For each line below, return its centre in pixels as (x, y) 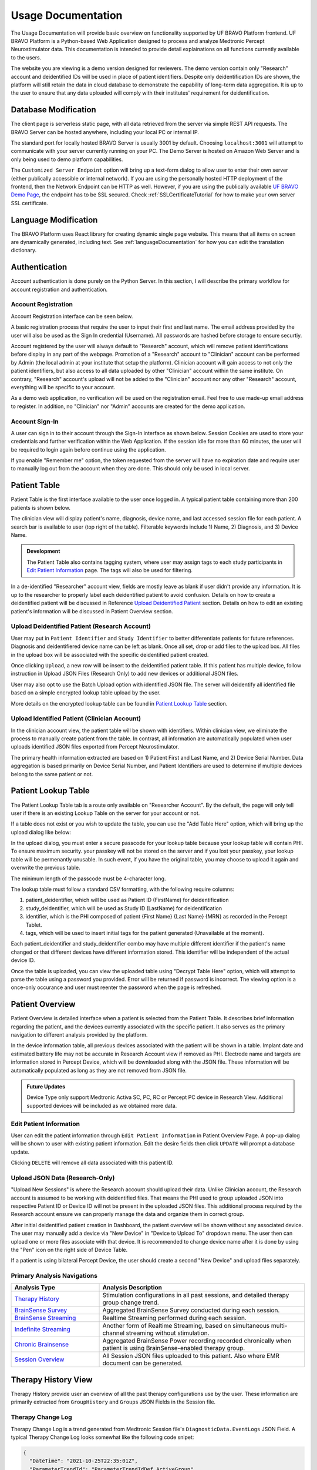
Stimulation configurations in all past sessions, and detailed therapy (196, 1295)
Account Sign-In (35, 422)
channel (114, 1333)
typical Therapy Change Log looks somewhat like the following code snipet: (102, 1437)
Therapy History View (52, 1380)
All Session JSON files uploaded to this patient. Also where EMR (191, 1356)
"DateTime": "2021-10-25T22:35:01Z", (84, 1461)
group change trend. (131, 1302)
